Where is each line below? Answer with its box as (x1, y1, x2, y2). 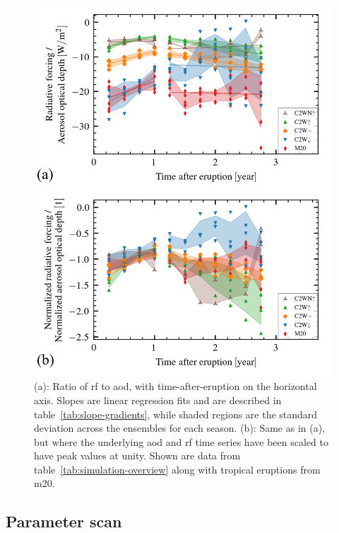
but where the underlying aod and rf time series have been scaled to (34, 434, 328, 449)
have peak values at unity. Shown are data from (34, 448, 241, 463)
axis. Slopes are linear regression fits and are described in (34, 392, 282, 407)
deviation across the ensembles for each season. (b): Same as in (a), (34, 420, 326, 435)
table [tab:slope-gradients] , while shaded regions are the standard (34, 406, 318, 421)
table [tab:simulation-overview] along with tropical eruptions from (34, 462, 321, 476)
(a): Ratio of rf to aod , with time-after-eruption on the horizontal (34, 379, 317, 394)
